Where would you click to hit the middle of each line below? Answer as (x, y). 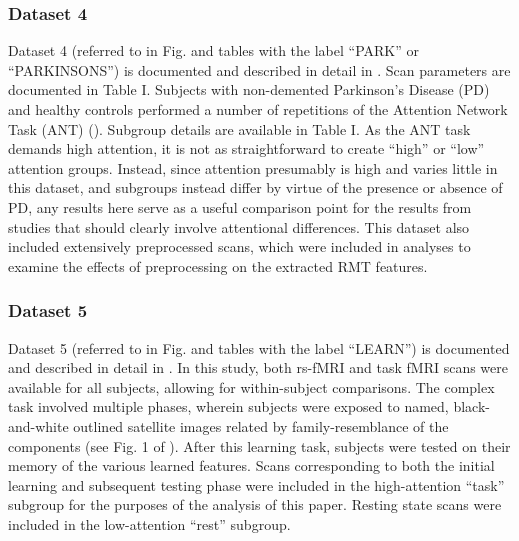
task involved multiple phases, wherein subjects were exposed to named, (228, 406)
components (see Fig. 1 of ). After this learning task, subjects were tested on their (259, 445)
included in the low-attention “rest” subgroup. (149, 523)
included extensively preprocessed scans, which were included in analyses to (239, 246)
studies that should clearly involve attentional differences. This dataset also (239, 226)
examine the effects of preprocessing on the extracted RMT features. (218, 265)
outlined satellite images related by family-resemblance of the (261, 425)
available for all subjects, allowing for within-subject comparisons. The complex (251, 386)
